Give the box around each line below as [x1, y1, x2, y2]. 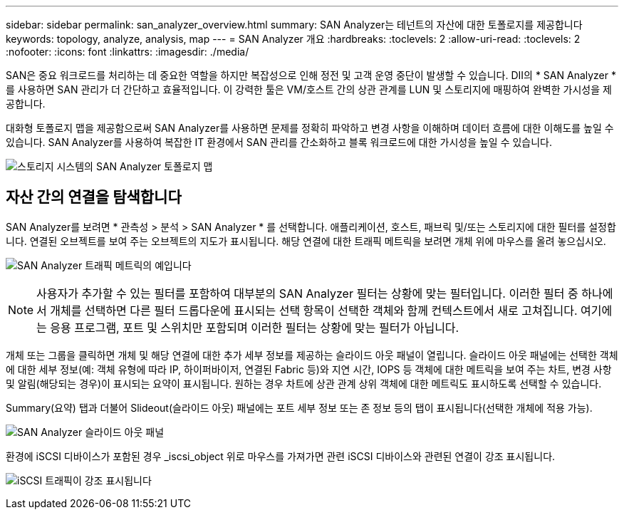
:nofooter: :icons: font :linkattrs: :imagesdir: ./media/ [6, 46, 249, 58]
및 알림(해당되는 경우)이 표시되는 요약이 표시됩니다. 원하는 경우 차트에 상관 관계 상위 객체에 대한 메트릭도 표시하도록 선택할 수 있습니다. [6, 377, 602, 390]
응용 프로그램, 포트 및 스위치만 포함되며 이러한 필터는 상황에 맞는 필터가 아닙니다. [50, 320, 459, 335]
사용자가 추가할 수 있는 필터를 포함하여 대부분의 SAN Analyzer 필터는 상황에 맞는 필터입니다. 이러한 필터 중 [36, 286, 578, 301]
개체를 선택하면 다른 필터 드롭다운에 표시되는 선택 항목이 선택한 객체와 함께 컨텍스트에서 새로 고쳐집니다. [50, 303, 578, 318]
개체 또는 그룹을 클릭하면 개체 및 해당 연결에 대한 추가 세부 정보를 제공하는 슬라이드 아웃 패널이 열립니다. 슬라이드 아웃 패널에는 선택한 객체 [6, 348, 618, 361]
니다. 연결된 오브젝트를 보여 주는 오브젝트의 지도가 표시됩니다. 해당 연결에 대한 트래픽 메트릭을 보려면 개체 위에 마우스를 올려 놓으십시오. [6, 234, 606, 247]
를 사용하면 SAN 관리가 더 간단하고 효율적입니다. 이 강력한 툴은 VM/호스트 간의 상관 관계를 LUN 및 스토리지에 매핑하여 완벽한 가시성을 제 [6, 83, 612, 95]
